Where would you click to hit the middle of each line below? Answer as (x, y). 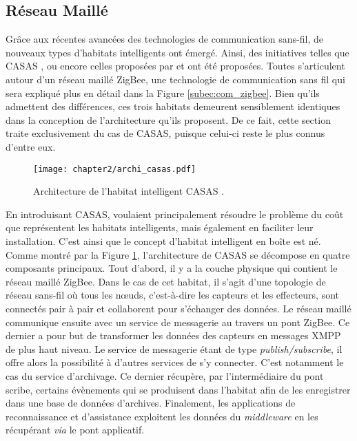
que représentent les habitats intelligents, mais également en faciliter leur (160, 227)
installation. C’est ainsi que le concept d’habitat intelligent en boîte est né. (163, 240)
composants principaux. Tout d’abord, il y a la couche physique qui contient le (172, 268)
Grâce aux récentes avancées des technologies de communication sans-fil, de (164, 39)
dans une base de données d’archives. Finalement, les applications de (151, 403)
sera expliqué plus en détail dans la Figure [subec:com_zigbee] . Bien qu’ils (163, 93)
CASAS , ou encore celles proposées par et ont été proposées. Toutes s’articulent (175, 66)
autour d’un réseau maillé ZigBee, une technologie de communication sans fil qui (175, 79)
